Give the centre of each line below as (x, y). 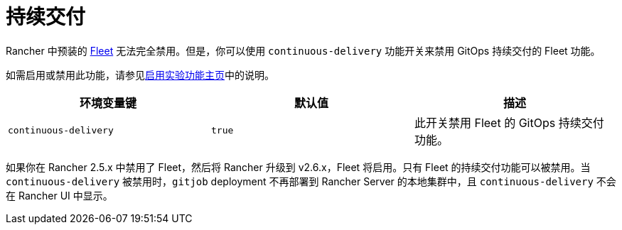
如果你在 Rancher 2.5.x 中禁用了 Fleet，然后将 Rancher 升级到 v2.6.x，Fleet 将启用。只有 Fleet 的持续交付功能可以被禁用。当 (298, 167)
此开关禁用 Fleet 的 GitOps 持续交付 (509, 122)
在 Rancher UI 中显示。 (59, 195)
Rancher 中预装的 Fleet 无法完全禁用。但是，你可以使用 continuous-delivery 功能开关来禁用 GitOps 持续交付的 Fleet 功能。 (303, 50)
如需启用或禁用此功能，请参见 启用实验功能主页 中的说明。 (140, 75)
